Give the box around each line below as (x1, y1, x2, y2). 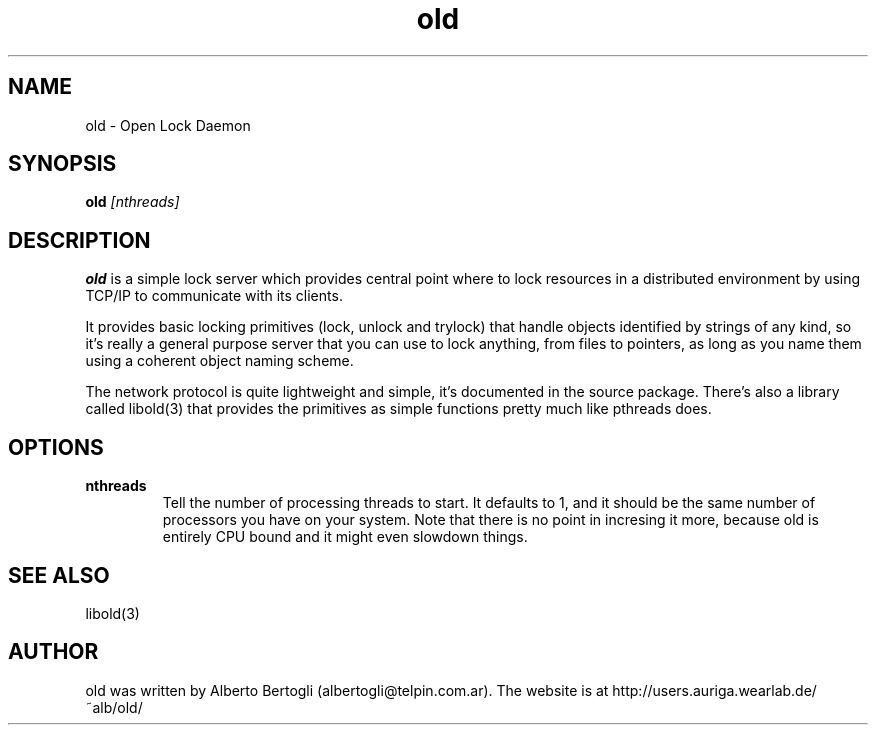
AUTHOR (8, 639, 99, 665)
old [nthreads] (85, 193, 180, 211)
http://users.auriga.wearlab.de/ (612, 681, 817, 699)
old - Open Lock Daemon (85, 116, 251, 134)
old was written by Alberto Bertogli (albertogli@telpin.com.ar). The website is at (85, 681, 609, 699)
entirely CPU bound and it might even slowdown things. (162, 528, 528, 546)
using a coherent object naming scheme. (85, 352, 354, 370)
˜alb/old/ (85, 698, 143, 716)
